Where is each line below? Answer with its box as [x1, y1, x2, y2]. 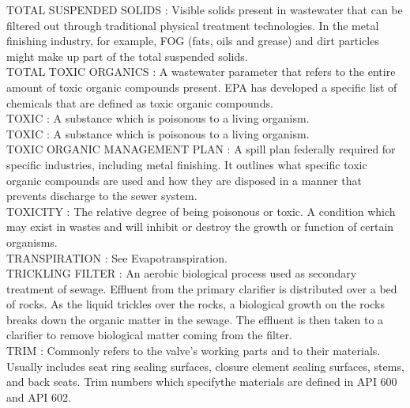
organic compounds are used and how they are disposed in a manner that [6, 172, 363, 188]
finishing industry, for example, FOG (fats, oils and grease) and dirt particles [6, 32, 379, 49]
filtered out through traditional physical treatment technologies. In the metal [6, 17, 379, 33]
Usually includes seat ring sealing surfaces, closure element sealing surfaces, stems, [6, 357, 404, 374]
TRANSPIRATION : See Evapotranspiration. [6, 249, 228, 266]
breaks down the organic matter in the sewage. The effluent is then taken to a [6, 311, 384, 327]
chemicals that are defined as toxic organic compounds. [6, 94, 273, 111]
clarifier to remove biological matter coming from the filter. [6, 327, 292, 343]
